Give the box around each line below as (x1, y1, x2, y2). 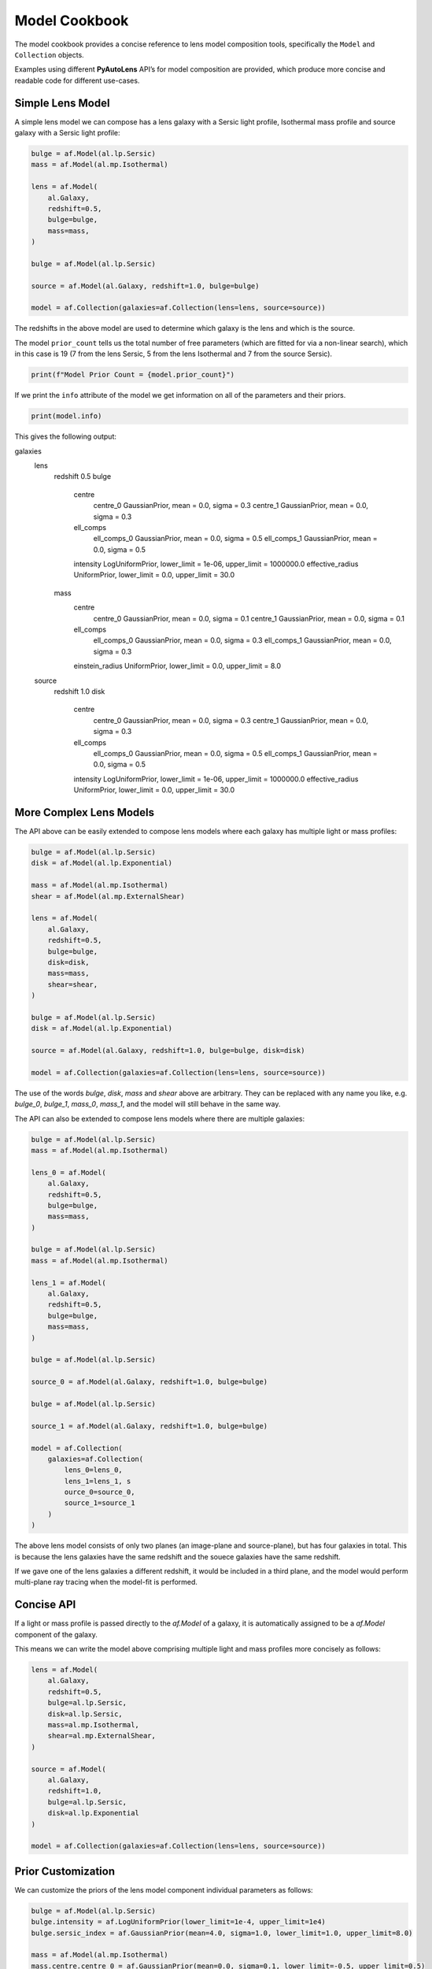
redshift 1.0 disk (54, 686, 105, 696)
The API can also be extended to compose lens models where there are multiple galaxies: (14, 1114, 305, 1123)
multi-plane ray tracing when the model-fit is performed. (14, 1578, 198, 1587)
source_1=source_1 (64, 1499, 135, 1507)
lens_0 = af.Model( (31, 1168, 106, 1177)
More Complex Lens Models (14, 806, 155, 819)
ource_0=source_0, (64, 1488, 135, 1496)
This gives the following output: (14, 432, 117, 441)
